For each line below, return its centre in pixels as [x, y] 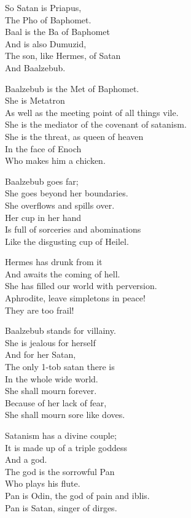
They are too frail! [40, 310]
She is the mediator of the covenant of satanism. [96, 124]
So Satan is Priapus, [43, 7]
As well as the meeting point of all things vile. [92, 112]
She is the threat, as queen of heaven [74, 136]
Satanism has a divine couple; [61, 435]
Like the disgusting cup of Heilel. [67, 241]
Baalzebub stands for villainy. [60, 331]
